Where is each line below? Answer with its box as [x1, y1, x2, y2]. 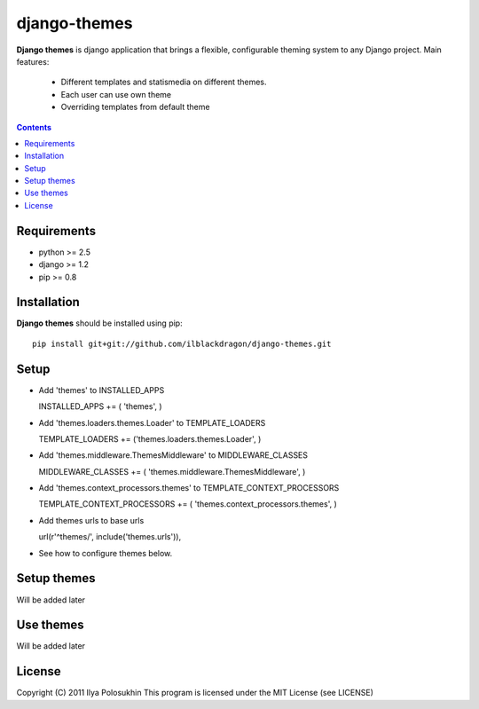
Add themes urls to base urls [38, 515, 145, 525]
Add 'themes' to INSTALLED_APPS [38, 384, 165, 395]
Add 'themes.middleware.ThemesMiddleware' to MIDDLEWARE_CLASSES [38, 450, 309, 461]
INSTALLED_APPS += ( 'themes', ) [38, 401, 163, 412]
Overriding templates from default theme [60, 102, 210, 113]
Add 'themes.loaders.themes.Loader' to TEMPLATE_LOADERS [38, 417, 266, 428]
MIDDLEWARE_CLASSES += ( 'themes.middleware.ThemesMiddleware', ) [38, 466, 306, 477]
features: [16, 56, 50, 67]
